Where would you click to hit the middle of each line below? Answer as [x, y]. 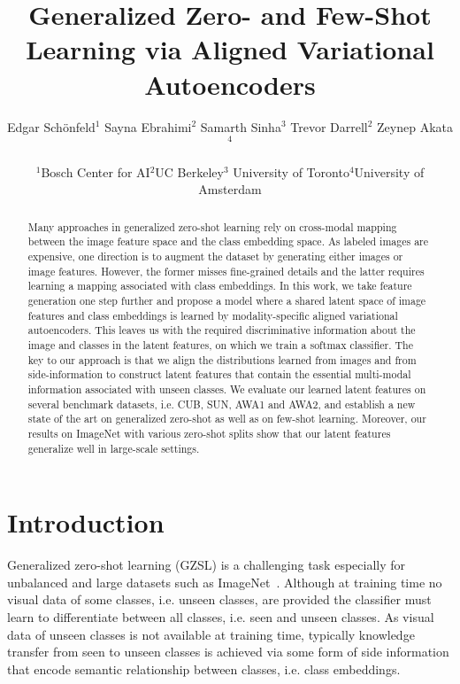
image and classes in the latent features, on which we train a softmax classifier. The [220, 345]
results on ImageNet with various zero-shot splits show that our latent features [209, 433]
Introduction [86, 522]
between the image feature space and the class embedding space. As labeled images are [228, 241]
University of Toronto [291, 171]
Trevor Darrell [329, 126]
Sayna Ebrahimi [148, 126]
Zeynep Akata [415, 126]
